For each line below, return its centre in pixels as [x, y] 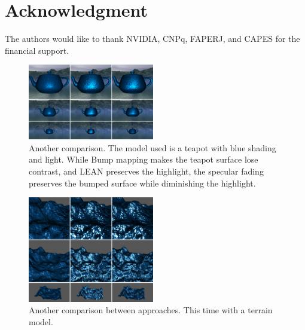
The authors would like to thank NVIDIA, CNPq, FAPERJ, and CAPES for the [152, 39]
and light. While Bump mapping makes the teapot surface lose [144, 159]
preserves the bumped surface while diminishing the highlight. [142, 183]
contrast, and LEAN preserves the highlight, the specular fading [146, 171]
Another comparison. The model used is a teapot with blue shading [152, 147]
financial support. [37, 50]
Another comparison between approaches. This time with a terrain [151, 310]
